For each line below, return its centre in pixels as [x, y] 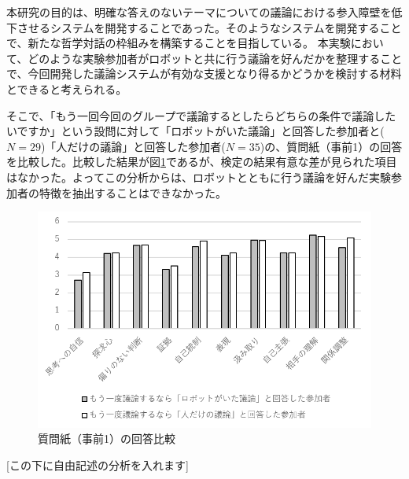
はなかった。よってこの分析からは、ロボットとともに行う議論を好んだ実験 [199, 177]
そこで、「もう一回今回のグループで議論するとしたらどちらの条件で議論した [201, 115]
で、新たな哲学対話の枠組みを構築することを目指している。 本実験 [179, 43]
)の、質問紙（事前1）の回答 [331, 146]
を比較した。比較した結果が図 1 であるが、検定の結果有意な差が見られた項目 [202, 162]
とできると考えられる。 [67, 88]
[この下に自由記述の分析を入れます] [98, 464]
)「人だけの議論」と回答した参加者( [133, 146]
